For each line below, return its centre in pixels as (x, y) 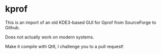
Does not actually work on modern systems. (50, 37)
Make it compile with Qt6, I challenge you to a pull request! (64, 46)
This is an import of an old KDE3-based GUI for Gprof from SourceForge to (80, 22)
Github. (13, 27)
